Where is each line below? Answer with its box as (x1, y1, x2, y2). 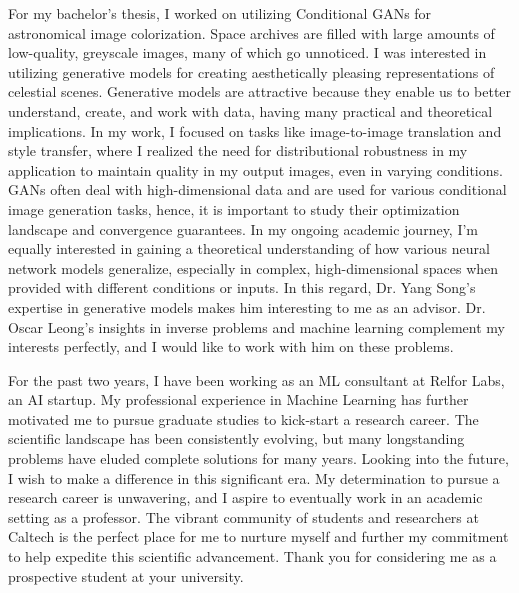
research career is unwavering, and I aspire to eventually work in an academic (8, 487, 483, 508)
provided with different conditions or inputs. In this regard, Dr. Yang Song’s (8, 277, 476, 298)
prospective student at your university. (8, 565, 244, 586)
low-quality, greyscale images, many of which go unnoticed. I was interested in (8, 42, 487, 63)
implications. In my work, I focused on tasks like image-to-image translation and (8, 120, 502, 141)
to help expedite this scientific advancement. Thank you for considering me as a (8, 546, 497, 567)
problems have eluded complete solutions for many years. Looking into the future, (8, 448, 509, 469)
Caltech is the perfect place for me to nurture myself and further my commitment (8, 526, 509, 547)
